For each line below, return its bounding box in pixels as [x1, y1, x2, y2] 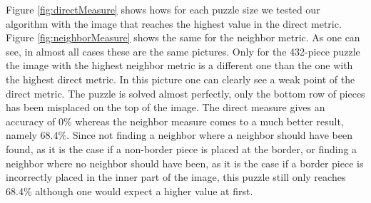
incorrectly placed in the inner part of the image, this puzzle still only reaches [6, 170, 346, 184]
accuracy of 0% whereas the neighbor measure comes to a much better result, [6, 113, 344, 128]
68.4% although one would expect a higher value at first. [6, 183, 253, 198]
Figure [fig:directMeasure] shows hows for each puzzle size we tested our [6, 2, 320, 16]
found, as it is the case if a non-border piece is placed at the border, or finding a [6, 141, 357, 156]
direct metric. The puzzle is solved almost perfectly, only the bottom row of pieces [6, 85, 365, 100]
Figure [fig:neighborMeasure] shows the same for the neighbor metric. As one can [6, 30, 360, 45]
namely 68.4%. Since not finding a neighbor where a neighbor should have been [6, 127, 352, 142]
